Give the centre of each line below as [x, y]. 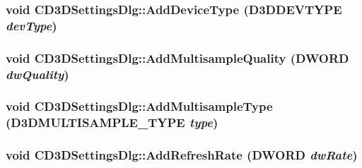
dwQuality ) [37, 74]
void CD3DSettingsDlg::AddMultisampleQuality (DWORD [177, 58]
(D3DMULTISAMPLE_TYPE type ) [112, 122]
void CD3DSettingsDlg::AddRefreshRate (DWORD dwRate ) [182, 155]
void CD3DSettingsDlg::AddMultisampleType [139, 106]
